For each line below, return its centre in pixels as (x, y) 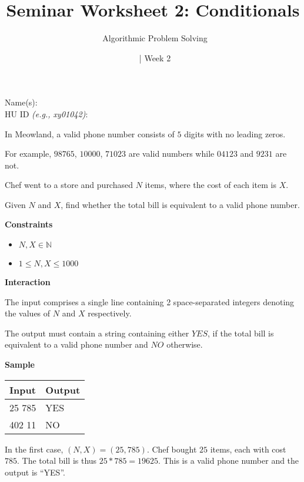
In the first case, (34, 449)
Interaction (28, 282)
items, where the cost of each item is (211, 185)
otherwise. (185, 344)
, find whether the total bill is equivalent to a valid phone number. (180, 204)
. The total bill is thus (57, 460)
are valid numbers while (171, 153)
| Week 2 (155, 57)
